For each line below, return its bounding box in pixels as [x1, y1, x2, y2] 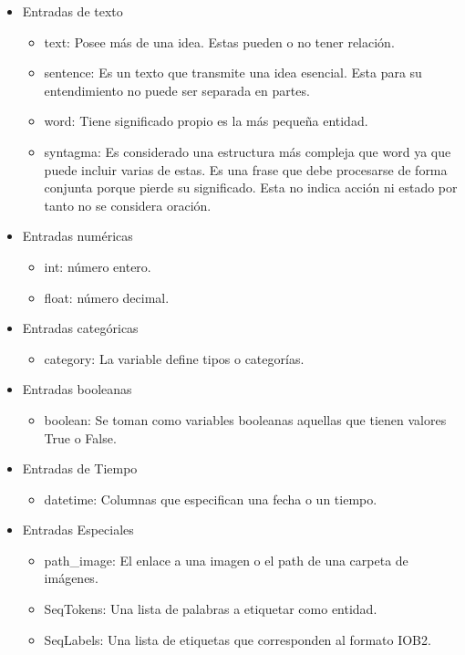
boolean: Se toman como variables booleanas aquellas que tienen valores [44, 410, 447, 429]
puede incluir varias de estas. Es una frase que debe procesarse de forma [44, 160, 448, 179]
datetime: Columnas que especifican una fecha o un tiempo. [44, 489, 377, 508]
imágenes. [44, 568, 98, 587]
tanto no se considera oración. [44, 195, 212, 214]
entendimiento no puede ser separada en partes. [44, 80, 310, 99]
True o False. [44, 428, 117, 447]
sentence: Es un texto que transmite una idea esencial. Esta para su [44, 63, 422, 82]
